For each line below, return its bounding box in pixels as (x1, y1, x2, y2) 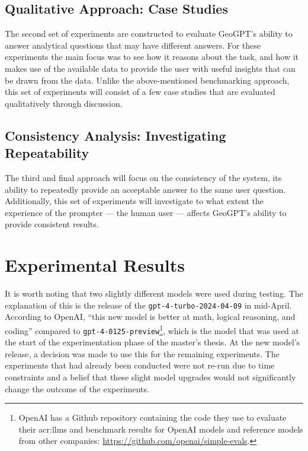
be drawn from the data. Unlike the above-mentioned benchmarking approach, (5, 74, 290, 86)
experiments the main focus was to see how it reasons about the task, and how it (5, 50, 299, 63)
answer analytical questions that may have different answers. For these (5, 39, 261, 51)
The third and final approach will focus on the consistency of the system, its (5, 171, 282, 183)
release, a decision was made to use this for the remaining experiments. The (5, 347, 280, 360)
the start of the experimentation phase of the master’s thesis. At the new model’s (5, 336, 300, 348)
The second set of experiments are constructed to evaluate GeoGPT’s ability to (5, 27, 293, 40)
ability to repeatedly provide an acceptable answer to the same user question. (5, 183, 286, 195)
